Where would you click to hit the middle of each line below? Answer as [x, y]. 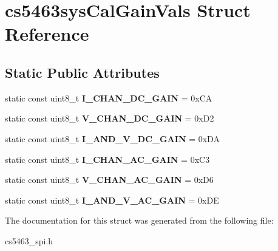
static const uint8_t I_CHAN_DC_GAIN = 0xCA [109, 98]
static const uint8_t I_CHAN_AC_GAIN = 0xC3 [107, 159]
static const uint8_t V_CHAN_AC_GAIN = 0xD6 [109, 180]
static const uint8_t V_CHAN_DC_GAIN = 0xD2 [110, 118]
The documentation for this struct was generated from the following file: [139, 220]
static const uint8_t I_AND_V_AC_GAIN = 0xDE [112, 200]
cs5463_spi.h [29, 240]
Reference [47, 34]
